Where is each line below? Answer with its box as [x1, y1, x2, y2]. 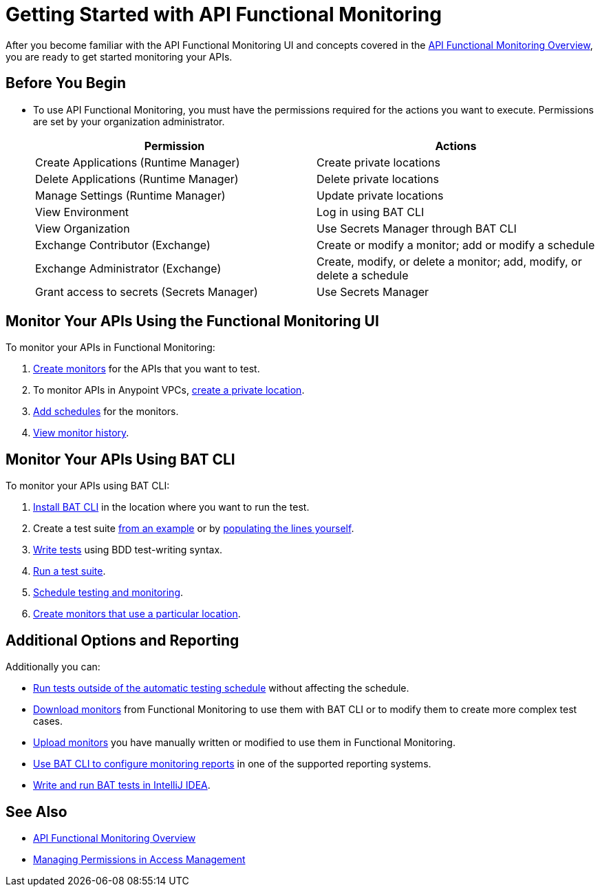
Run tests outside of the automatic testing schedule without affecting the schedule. [33, 682, 409, 694]
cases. [33, 715, 63, 728]
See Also [6, 803, 67, 820]
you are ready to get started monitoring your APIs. [6, 50, 233, 63]
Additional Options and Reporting [6, 631, 239, 649]
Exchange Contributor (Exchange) [35, 237, 211, 252]
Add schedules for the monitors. [33, 405, 179, 418]
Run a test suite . [33, 565, 106, 577]
